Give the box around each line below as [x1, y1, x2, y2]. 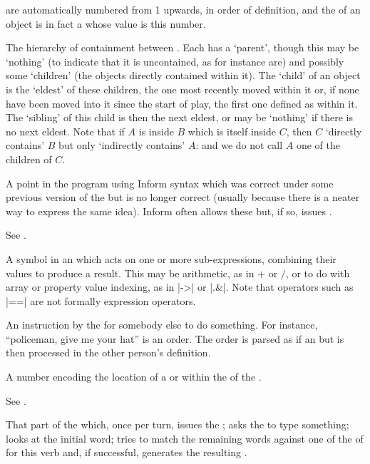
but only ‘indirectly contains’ [58, 138, 185, 153]
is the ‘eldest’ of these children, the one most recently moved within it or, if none [6, 81, 359, 96]
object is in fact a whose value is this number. [6, 16, 206, 31]
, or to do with [285, 265, 350, 280]
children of [6, 151, 52, 166]
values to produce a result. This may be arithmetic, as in [6, 265, 255, 280]
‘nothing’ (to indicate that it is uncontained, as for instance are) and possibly [6, 53, 344, 68]
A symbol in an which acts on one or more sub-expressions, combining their [6, 251, 336, 266]
